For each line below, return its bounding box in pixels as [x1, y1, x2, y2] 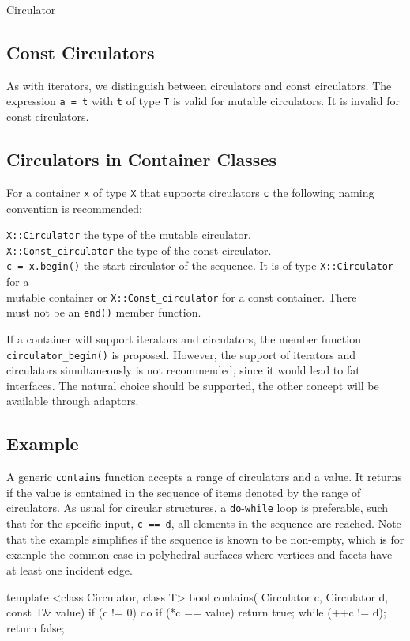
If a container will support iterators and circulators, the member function [6, 330, 361, 347]
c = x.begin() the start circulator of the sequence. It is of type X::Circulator [6, 257, 394, 274]
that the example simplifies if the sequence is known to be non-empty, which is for [6, 530, 404, 547]
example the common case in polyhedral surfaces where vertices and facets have [6, 546, 393, 563]
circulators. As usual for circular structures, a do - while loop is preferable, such [6, 499, 389, 516]
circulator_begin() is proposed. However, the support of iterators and [6, 346, 356, 362]
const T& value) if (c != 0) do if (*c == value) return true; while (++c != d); [6, 604, 386, 620]
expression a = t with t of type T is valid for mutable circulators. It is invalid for [6, 93, 400, 109]
